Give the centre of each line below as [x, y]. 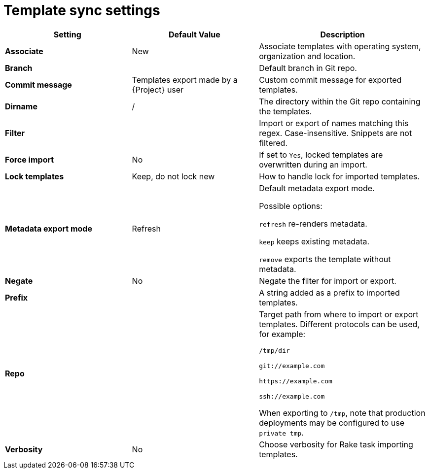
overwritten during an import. [313, 164]
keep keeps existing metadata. [314, 241]
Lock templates [35, 176]
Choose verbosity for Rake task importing [336, 444]
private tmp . [281, 432]
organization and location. [307, 56]
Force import [30, 159]
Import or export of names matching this [334, 123]
